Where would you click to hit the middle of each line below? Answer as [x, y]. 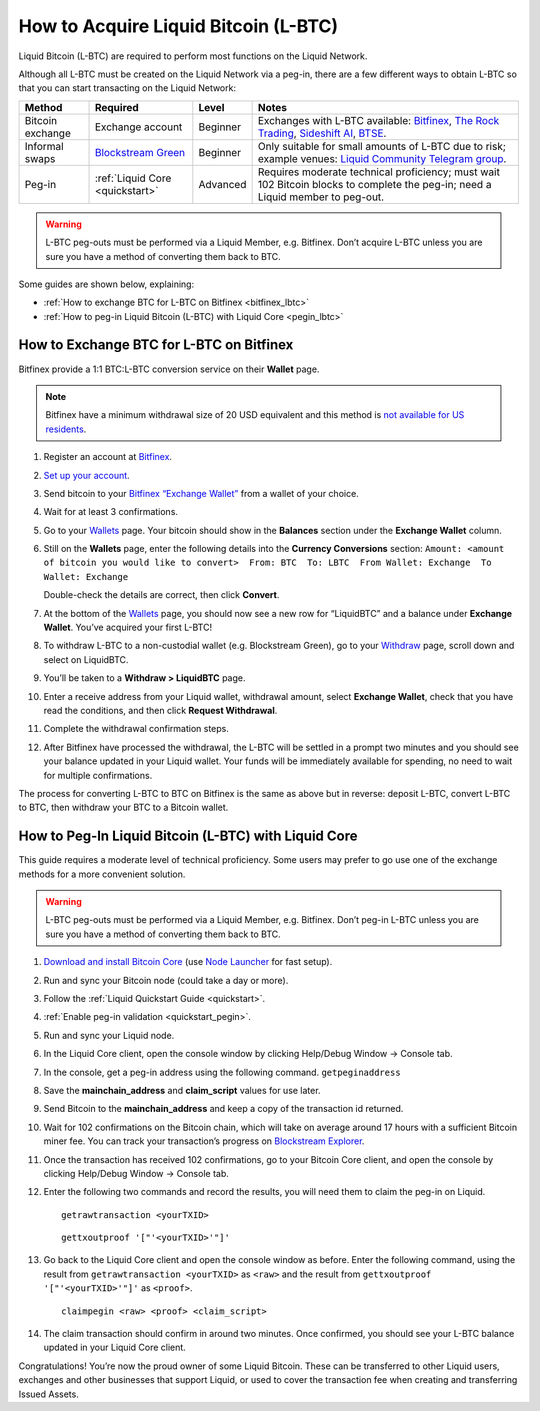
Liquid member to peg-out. [321, 197]
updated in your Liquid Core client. [115, 1347]
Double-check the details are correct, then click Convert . [161, 595]
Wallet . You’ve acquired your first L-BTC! [128, 627]
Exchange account [138, 127]
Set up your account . [86, 475]
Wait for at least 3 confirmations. [111, 512]
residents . [66, 429]
